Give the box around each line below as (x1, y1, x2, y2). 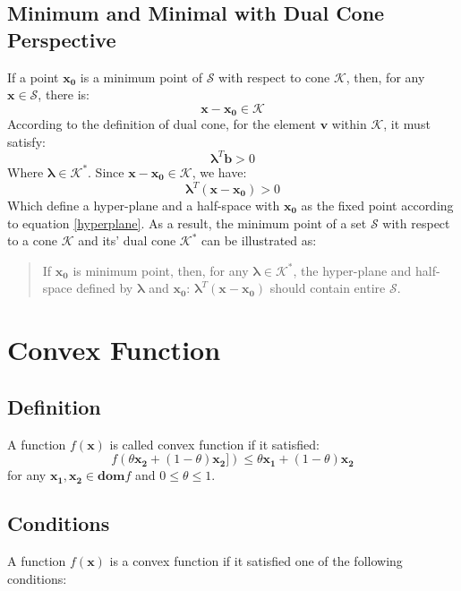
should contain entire (269, 278, 386, 297)
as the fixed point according (301, 196, 454, 215)
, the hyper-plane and (293, 261, 412, 279)
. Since (88, 162, 124, 181)
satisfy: (7, 132, 46, 150)
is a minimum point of (80, 67, 203, 86)
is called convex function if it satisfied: (109, 434, 320, 453)
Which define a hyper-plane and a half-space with (7, 196, 280, 215)
